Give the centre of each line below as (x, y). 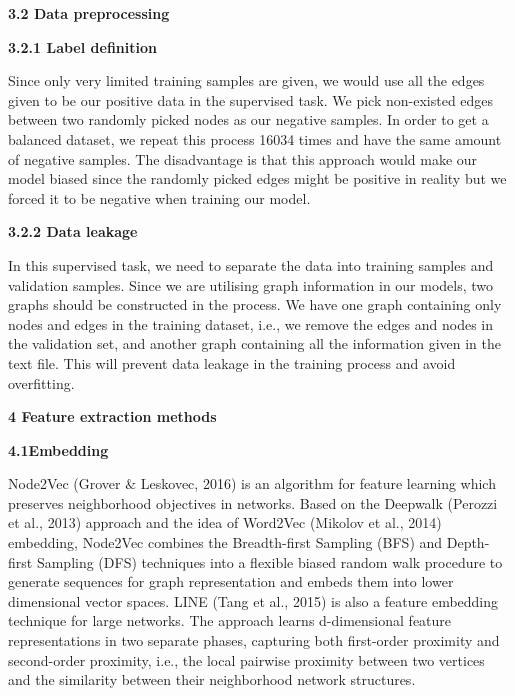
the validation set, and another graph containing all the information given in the (254, 343)
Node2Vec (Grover (64, 483)
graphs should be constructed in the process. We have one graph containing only (255, 304)
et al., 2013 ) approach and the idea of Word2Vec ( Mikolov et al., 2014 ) (225, 522)
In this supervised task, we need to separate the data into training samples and (251, 264)
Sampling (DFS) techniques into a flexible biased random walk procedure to (269, 561)
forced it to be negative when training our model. (159, 197)
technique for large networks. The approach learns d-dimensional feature (230, 620)
